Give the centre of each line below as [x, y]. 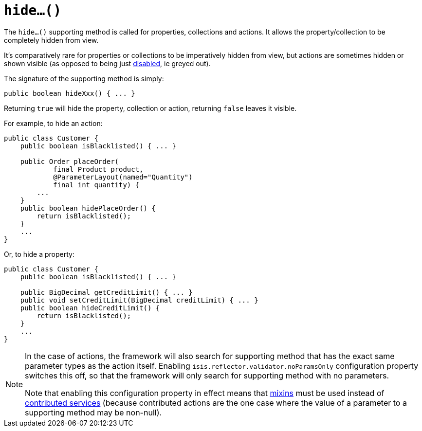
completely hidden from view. [51, 40]
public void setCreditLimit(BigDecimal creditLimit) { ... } [139, 300]
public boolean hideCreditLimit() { [90, 308]
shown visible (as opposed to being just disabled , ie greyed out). [107, 63]
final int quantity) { [96, 185]
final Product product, [98, 169]
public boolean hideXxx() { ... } [70, 93]
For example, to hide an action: [53, 123]
